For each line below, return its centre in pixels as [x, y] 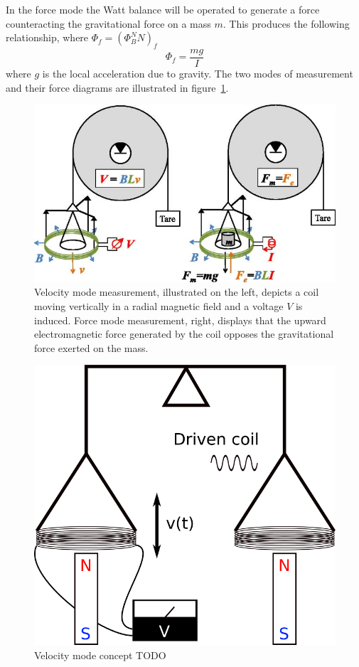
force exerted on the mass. [91, 347]
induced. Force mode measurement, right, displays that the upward [180, 320]
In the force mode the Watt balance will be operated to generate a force [163, 9]
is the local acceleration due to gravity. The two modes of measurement [198, 74]
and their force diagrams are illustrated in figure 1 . [117, 87]
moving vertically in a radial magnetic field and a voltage [159, 305]
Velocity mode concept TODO [100, 655]
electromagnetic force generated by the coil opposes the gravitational [184, 334]
